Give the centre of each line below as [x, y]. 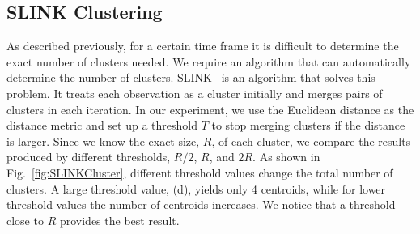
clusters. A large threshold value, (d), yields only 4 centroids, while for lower [196, 188]
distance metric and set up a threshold [102, 125]
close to [25, 220]
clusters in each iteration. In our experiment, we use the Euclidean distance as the [210, 109]
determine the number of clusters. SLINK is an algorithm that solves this [191, 77]
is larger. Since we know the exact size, [103, 140]
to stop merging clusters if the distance [308, 125]
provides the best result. [119, 220]
